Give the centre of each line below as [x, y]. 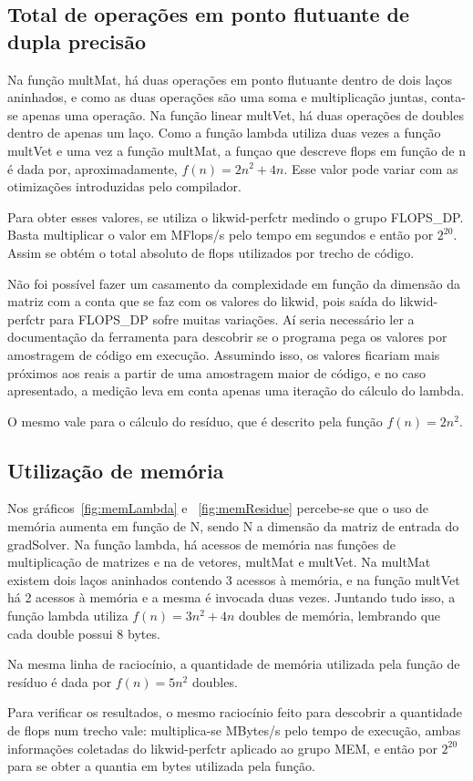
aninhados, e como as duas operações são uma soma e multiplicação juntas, [217, 97]
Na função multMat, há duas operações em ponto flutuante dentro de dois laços [230, 79]
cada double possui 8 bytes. [84, 633]
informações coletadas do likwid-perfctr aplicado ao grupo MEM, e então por [222, 748]
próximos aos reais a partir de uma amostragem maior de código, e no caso [217, 372]
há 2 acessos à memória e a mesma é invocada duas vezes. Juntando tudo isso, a [231, 597]
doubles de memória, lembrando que [340, 616]
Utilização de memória [116, 470]
